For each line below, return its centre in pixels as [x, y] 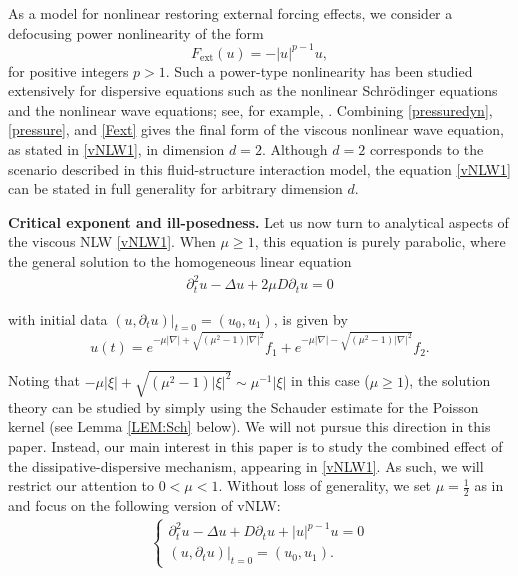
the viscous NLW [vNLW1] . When [112, 241]
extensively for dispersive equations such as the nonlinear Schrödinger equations [253, 90]
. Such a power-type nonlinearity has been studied [319, 70]
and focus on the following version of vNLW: [144, 505]
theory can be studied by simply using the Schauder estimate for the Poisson [243, 406]
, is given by [310, 318]
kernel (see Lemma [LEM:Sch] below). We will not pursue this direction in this [249, 426]
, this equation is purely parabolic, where [380, 241]
